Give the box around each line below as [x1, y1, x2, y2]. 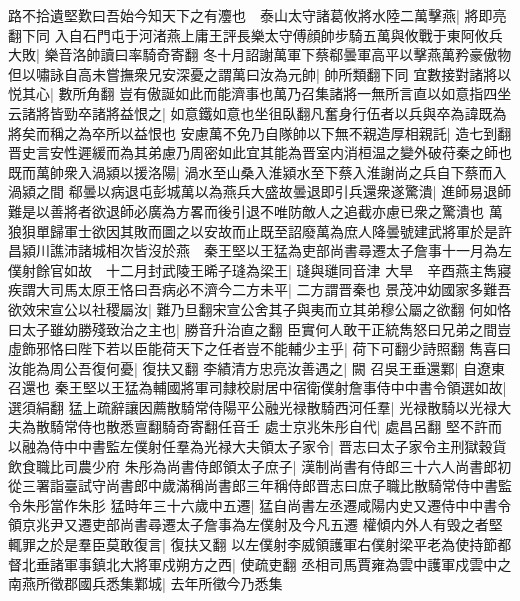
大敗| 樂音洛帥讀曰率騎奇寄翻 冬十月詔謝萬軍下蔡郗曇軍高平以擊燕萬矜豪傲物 [8, 44, 512, 65]
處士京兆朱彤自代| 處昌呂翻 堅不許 [264, 416, 488, 437]
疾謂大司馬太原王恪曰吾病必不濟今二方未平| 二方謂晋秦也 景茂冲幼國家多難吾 [8, 279, 512, 300]
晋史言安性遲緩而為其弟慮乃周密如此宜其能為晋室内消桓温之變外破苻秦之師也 [8, 142, 512, 163]
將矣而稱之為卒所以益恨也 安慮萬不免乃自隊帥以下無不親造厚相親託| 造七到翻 [8, 122, 512, 143]
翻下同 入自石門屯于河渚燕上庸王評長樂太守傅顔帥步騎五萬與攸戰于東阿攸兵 [8, 24, 503, 45]
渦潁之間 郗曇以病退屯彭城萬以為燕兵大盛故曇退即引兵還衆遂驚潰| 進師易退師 [8, 181, 512, 202]
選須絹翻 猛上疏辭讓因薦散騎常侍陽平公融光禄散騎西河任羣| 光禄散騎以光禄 [8, 396, 498, 417]
